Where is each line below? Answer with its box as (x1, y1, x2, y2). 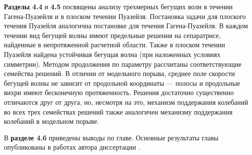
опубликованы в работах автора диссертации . (4, 142, 140, 152)
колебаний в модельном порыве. (4, 116, 99, 126)
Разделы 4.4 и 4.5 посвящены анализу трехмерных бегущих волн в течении (4, 1, 233, 11)
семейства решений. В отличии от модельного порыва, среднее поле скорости (4, 68, 235, 78)
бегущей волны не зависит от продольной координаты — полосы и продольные (4, 77, 240, 88)
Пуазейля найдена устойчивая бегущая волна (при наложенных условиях (4, 49, 221, 59)
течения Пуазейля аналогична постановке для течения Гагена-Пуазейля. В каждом (4, 20, 248, 31)
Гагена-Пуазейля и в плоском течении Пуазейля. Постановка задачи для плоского (4, 11, 246, 21)
